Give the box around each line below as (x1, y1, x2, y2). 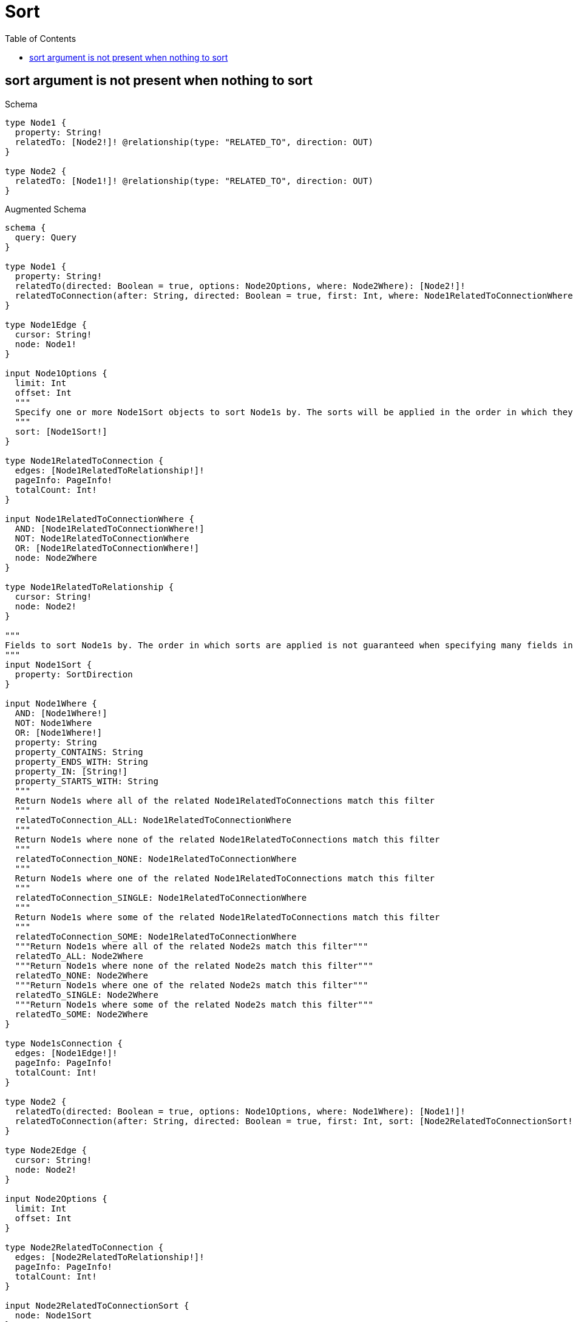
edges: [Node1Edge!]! (15, 1048, 118, 1058)
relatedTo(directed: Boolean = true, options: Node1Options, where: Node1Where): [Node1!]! (15, 1106, 466, 1116)
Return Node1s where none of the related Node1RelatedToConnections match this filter (15, 834, 440, 844)
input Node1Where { (5, 698, 97, 708)
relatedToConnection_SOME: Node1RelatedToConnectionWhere (15, 931, 297, 941)
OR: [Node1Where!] (15, 727, 103, 737)
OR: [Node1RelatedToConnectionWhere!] (15, 543, 200, 553)
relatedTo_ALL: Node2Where (15, 951, 143, 961)
